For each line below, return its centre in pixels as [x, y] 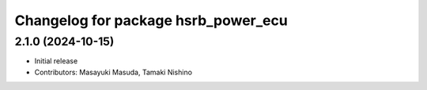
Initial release [56, 61]
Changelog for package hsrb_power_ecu [151, 20]
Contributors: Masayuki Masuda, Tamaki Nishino [113, 72]
